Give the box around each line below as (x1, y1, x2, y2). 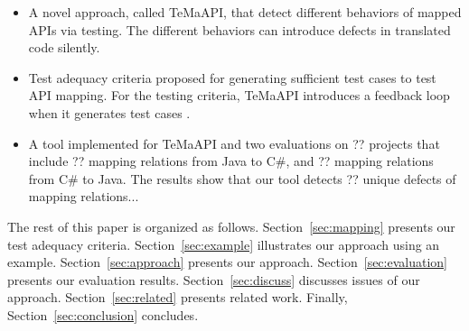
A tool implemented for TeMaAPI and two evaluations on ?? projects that (28, 133, 440, 152)
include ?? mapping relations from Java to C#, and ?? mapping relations (28, 152, 434, 170)
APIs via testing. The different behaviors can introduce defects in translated (28, 20, 451, 39)
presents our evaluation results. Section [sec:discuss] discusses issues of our (7, 270, 420, 289)
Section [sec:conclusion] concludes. (7, 305, 199, 324)
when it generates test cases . (28, 103, 191, 122)
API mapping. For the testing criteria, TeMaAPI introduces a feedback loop (28, 86, 450, 105)
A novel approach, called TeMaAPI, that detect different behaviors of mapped (28, 3, 462, 21)
